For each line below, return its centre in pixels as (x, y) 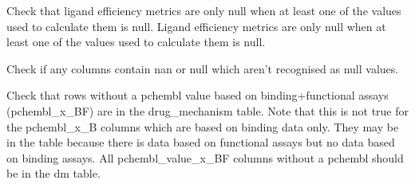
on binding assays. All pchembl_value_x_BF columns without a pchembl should (205, 157)
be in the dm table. (53, 173)
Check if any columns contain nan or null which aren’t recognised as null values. (203, 68)
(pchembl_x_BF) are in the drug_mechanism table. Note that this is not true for (207, 110)
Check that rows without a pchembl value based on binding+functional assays (198, 95)
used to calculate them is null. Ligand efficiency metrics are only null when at (196, 26)
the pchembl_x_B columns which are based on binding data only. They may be (203, 126)
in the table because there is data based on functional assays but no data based (201, 142)
